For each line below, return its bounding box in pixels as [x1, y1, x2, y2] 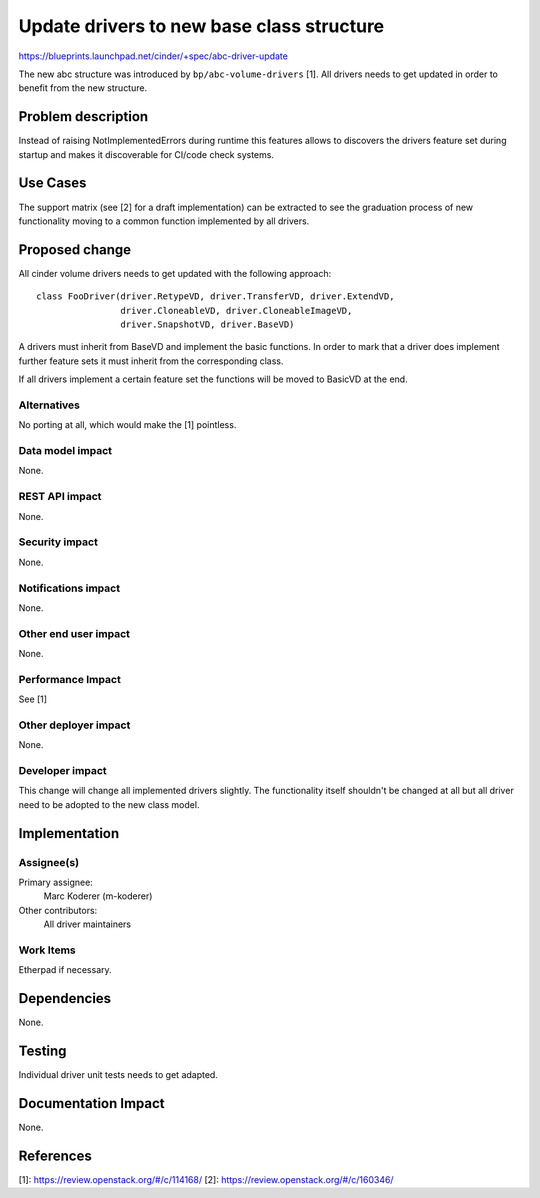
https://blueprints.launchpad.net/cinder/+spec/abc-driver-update [18, 50, 289, 62]
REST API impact [18, 490, 102, 504]
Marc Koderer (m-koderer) [43, 890, 153, 902]
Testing [18, 1043, 67, 1060]
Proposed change [18, 241, 132, 258]
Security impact [18, 535, 99, 549]
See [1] [18, 693, 48, 705]
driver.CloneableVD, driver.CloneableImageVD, [120, 305, 353, 316]
